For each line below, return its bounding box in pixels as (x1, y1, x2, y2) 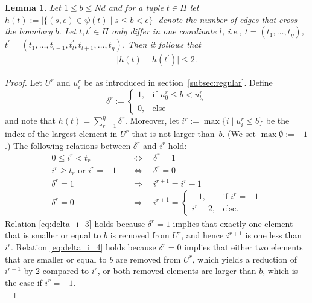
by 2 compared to (24, 264, 89, 277)
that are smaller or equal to (5, 252, 107, 265)
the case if (5, 276, 42, 289)
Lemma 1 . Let (5, 1, 61, 13)
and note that (5, 114, 56, 127)
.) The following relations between (5, 139, 131, 151)
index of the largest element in (5, 127, 118, 140)
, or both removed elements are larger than (97, 264, 256, 277)
